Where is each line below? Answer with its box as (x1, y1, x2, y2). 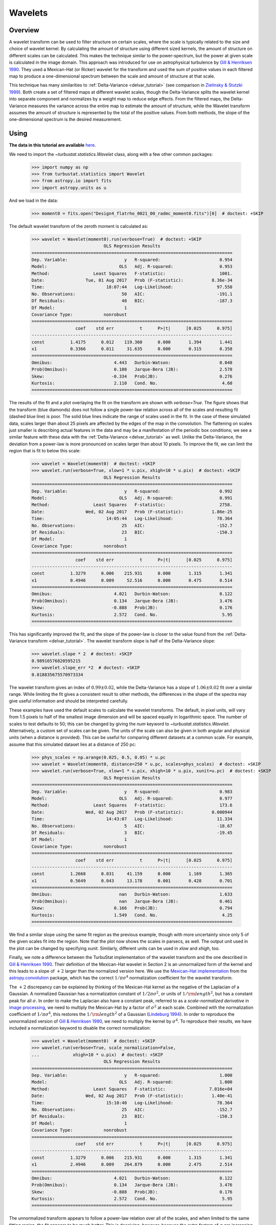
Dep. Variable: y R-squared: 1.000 (31, 1073, 233, 1078)
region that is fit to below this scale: (9, 448, 81, 454)
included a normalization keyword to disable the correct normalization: (9, 1025, 151, 1031)
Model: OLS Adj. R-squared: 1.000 (31, 1079, 233, 1085)
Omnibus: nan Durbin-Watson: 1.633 (31, 892, 233, 897)
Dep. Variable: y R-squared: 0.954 (31, 257, 233, 262)
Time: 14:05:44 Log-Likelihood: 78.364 (31, 516, 233, 521)
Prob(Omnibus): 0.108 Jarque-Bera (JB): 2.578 (31, 367, 233, 372)
